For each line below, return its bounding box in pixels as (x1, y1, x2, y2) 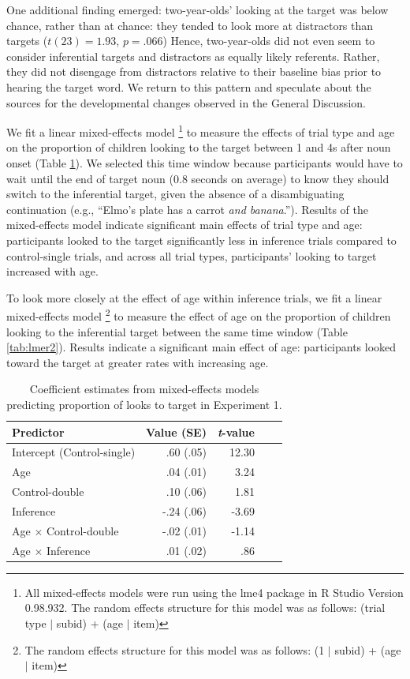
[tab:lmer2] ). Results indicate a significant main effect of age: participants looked (6, 339, 397, 355)
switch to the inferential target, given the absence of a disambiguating (6, 186, 345, 202)
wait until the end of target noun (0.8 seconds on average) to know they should (6, 170, 389, 186)
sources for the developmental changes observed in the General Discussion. (6, 94, 366, 111)
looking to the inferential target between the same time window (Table (6, 323, 348, 339)
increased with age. (6, 263, 99, 279)
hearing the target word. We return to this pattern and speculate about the (6, 78, 371, 95)
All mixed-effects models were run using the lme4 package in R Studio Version (24, 583, 404, 600)
